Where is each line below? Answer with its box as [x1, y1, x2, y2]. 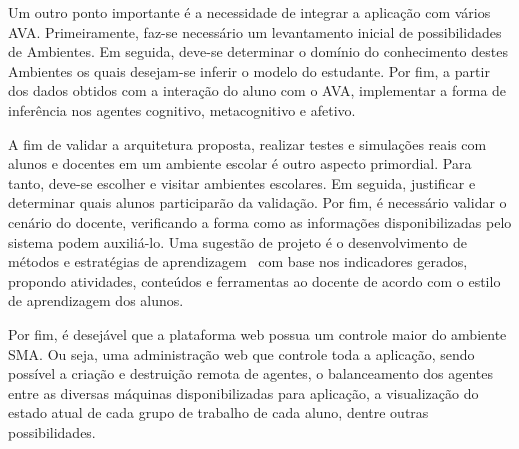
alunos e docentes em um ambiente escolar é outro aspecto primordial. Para [8, 153, 472, 174]
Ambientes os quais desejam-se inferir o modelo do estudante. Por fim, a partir [8, 60, 490, 81]
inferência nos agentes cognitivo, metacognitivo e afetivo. [8, 99, 356, 120]
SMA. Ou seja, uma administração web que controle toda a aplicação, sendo [8, 343, 475, 364]
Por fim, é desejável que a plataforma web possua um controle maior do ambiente [8, 323, 507, 344]
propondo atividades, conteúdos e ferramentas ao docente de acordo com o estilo [8, 270, 501, 291]
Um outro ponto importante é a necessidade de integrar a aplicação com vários [8, 2, 491, 22]
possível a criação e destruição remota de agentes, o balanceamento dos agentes [8, 363, 494, 384]
